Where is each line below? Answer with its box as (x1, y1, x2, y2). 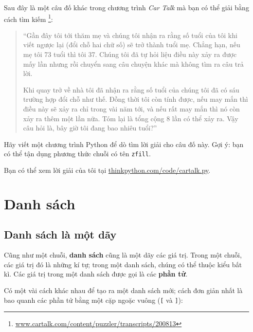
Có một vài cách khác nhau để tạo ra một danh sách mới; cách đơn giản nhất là (4, 285, 243, 295)
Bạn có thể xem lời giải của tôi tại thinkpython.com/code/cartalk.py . (4, 165, 211, 175)
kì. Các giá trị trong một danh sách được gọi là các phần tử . (4, 269, 188, 279)
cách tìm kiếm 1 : (4, 12, 53, 24)
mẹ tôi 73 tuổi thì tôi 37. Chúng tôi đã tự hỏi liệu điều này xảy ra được (23, 49, 237, 59)
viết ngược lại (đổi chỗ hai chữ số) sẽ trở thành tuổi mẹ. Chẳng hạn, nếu (23, 39, 240, 50)
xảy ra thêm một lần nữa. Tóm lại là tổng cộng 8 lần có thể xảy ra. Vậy (23, 113, 238, 123)
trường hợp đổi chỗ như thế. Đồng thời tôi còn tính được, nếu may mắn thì (23, 94, 248, 104)
